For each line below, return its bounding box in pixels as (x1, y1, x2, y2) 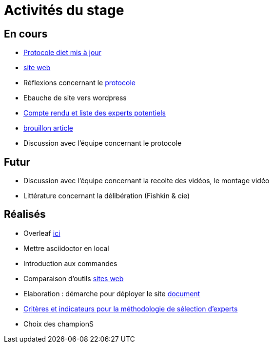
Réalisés (4, 208, 46, 221)
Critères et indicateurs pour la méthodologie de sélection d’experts (23, 304, 238, 313)
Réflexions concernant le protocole (23, 78, 136, 87)
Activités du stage (4, 2, 124, 19)
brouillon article (23, 124, 73, 133)
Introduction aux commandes (23, 259, 117, 268)
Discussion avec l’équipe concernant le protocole (23, 139, 182, 148)
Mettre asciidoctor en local (23, 244, 109, 252)
